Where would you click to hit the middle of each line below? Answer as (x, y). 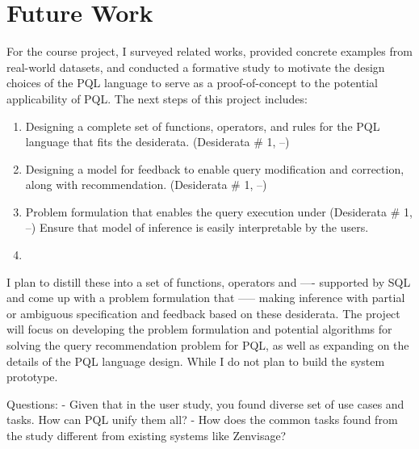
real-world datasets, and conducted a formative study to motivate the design (196, 67)
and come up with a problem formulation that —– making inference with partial (206, 298)
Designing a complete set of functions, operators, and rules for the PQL (203, 126)
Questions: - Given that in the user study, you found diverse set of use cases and (205, 403)
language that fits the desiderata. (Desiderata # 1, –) (157, 142)
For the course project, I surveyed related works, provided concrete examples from (209, 51)
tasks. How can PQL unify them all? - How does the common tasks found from (202, 420)
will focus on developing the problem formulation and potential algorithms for (199, 329)
